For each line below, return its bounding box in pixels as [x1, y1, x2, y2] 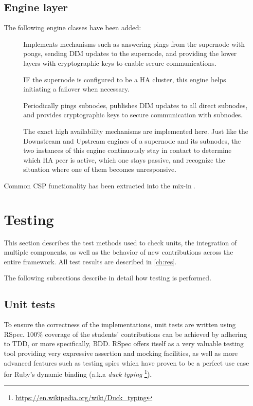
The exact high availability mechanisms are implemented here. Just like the [23, 126, 249, 136]
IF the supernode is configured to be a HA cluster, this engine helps [23, 74, 226, 84]
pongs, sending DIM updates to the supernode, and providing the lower [23, 48, 237, 58]
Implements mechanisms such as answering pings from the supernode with [23, 38, 245, 49]
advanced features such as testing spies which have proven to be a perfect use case [4, 357, 249, 368]
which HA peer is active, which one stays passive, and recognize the [23, 154, 225, 165]
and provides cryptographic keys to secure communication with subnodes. [23, 110, 243, 120]
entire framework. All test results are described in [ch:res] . [4, 256, 177, 266]
